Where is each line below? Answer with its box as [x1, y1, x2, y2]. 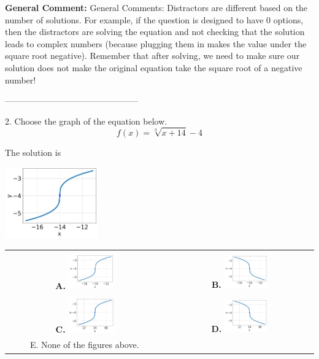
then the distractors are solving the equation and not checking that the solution [5, 25, 305, 38]
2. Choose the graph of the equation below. [5, 114, 167, 127]
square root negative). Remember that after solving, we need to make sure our [5, 49, 300, 62]
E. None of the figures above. [29, 338, 139, 351]
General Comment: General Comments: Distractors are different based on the [5, 1, 308, 14]
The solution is [5, 145, 61, 158]
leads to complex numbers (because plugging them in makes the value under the [5, 37, 307, 50]
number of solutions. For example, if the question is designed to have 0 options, [5, 13, 304, 26]
